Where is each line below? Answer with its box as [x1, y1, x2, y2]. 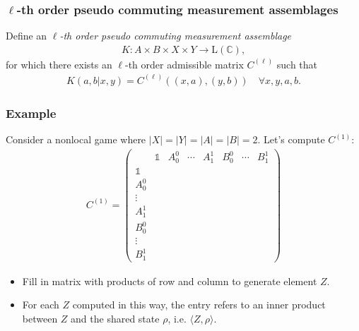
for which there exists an [6, 56, 112, 71]
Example [6, 104, 57, 121]
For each [22, 297, 59, 312]
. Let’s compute [257, 132, 325, 147]
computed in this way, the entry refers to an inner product [72, 297, 326, 312]
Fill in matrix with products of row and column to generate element [22, 273, 317, 288]
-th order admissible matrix [124, 56, 244, 71]
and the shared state [71, 311, 160, 326]
